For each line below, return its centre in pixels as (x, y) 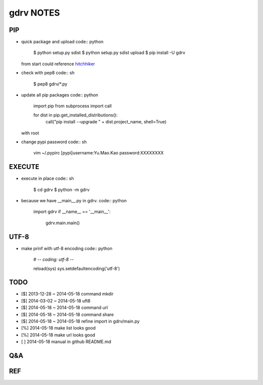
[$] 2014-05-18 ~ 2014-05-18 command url (65, 308)
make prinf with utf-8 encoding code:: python (67, 248)
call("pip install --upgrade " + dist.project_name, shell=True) (106, 122)
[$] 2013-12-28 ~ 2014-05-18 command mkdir (67, 294)
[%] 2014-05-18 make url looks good (58, 335)
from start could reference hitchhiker (58, 64)
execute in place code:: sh (47, 178)
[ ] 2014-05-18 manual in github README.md (66, 342)
